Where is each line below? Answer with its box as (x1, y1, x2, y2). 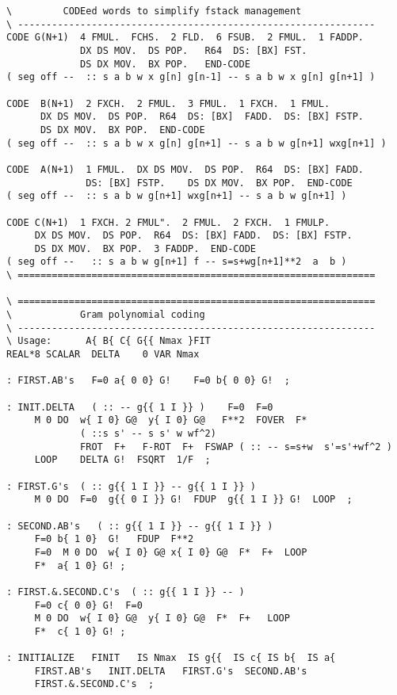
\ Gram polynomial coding (6, 309, 205, 321)
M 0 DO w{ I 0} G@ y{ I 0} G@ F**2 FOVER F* (34, 414, 307, 426)
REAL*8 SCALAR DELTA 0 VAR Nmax (6, 349, 200, 361)
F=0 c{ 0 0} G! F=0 (34, 599, 143, 611)
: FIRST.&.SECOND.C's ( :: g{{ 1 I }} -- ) (6, 586, 245, 598)
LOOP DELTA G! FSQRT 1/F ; (34, 454, 211, 466)
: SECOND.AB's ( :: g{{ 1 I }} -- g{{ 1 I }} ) (6, 520, 273, 532)
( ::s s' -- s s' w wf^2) (80, 428, 216, 439)
